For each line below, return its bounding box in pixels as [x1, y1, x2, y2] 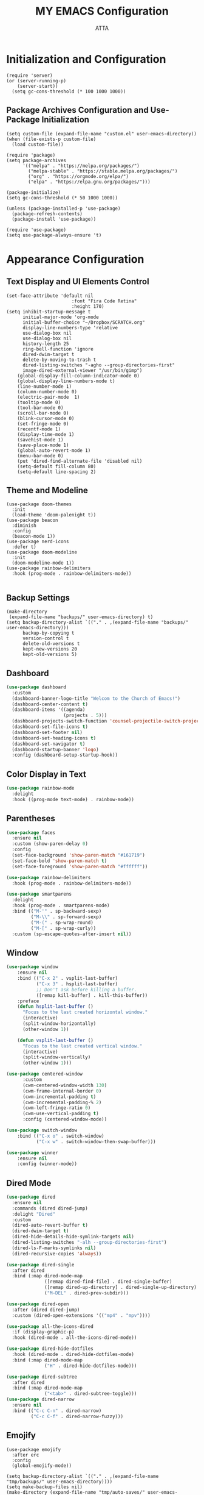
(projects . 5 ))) [63, 712, 107, 719]
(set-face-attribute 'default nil [6, 293, 94, 299]
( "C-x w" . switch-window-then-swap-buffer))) [36, 1138, 156, 1144]
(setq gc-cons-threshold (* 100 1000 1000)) [12, 88, 126, 95]
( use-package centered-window [6, 1071, 83, 1077]
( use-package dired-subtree [6, 1374, 78, 1380]
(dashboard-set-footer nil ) [12, 729, 83, 735]
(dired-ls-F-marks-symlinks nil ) [12, 1245, 97, 1251]
